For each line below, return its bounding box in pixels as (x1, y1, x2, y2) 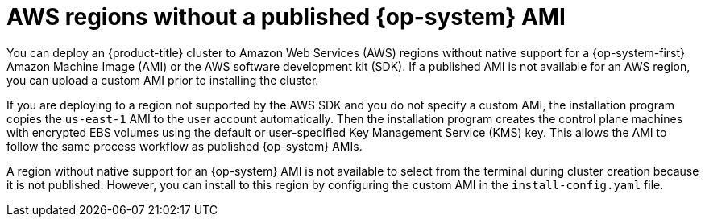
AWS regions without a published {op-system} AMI (6, 3, 566, 31)
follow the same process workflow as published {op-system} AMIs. (6, 138, 363, 153)
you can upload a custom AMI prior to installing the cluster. (6, 72, 319, 87)
